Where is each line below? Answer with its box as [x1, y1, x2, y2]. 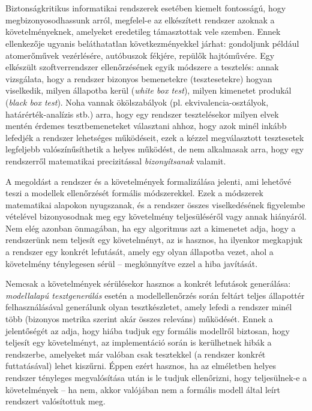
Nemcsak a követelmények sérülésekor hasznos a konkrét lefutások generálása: [5, 277, 291, 290]
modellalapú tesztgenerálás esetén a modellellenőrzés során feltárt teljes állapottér [5, 289, 305, 301]
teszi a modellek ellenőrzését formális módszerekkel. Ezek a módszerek [5, 187, 263, 199]
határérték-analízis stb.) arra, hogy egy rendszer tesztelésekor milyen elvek [5, 107, 279, 120]
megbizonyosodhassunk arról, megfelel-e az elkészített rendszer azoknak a [5, 13, 275, 26]
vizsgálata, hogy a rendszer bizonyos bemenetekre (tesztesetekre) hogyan [5, 72, 272, 85]
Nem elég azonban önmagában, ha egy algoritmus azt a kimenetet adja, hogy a [5, 221, 296, 234]
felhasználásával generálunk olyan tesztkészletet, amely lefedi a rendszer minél [5, 301, 292, 313]
